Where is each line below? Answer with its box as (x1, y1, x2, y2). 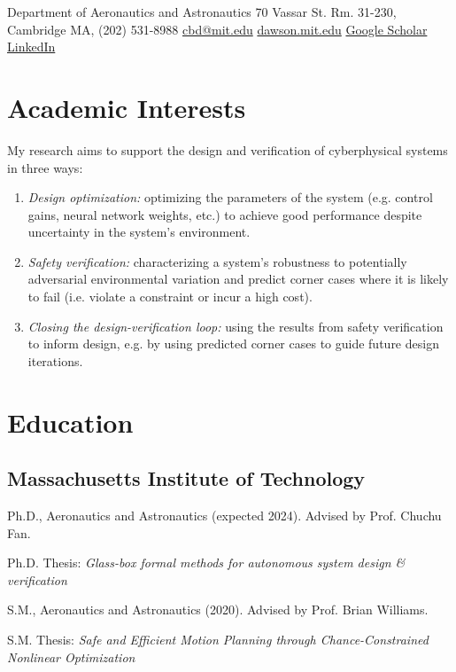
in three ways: (7, 158, 83, 176)
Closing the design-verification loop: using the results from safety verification (27, 316, 444, 335)
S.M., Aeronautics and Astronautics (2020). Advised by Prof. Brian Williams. (7, 600, 429, 619)
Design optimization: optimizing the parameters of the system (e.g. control (27, 188, 433, 207)
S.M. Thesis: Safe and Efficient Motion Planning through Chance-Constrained (7, 629, 429, 648)
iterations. (27, 351, 83, 370)
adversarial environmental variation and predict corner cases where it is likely (27, 270, 449, 288)
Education (7, 403, 134, 440)
